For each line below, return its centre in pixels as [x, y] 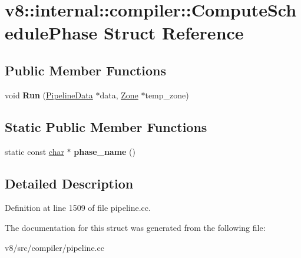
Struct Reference [173, 33]
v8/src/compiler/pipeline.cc [54, 247]
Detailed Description [69, 183]
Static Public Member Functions [106, 126]
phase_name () [105, 151]
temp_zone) [167, 95]
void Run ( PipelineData [49, 95]
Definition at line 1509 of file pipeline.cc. [78, 208]
